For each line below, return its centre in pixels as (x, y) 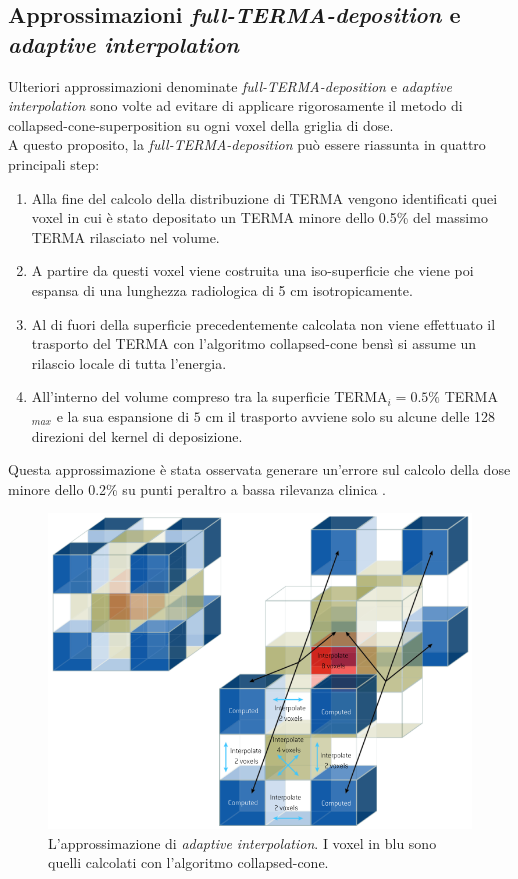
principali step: (54, 163)
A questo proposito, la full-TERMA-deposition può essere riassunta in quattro (247, 144)
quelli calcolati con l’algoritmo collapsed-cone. (188, 862)
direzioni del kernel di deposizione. (137, 435)
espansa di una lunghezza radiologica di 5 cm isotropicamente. (222, 289)
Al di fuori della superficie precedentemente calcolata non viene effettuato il (263, 323)
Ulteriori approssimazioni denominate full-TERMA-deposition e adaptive (230, 85)
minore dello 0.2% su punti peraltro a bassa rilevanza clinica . (197, 488)
